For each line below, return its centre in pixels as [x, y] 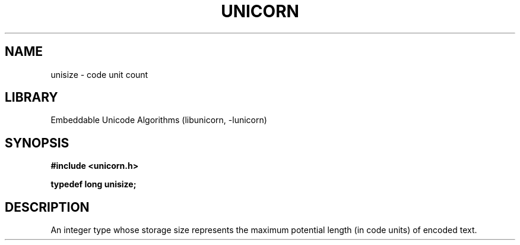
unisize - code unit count [99, 74]
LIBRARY [31, 98]
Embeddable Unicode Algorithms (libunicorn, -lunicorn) [159, 120]
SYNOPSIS [37, 143]
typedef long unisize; [93, 184]
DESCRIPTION [47, 207]
